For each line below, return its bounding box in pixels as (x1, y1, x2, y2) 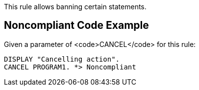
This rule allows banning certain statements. (4, 2, 147, 11)
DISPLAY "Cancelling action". (4, 55, 120, 63)
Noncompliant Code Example (4, 19, 149, 32)
